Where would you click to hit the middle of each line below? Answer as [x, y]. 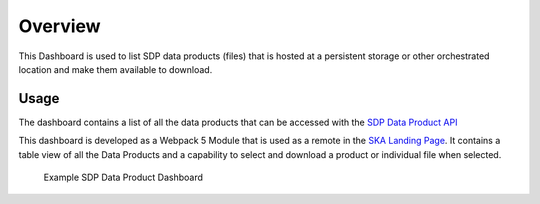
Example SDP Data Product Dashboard [123, 177]
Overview [59, 26]
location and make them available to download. [115, 69]
